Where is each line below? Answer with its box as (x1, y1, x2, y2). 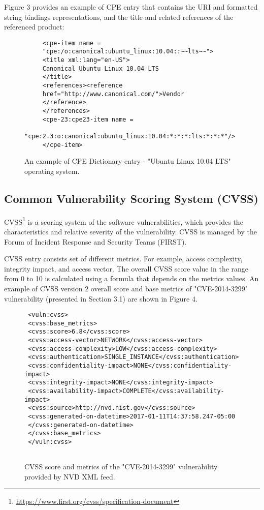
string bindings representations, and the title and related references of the (4, 11, 234, 22)
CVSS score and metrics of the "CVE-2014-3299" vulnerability (24, 461, 218, 472)
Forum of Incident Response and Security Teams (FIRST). (4, 236, 187, 247)
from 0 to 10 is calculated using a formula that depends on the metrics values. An (4, 273, 259, 284)
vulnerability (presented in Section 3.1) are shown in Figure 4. (4, 293, 197, 304)
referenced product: (4, 21, 64, 32)
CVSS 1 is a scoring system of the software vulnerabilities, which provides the (4, 215, 243, 227)
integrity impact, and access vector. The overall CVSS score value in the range (4, 263, 249, 274)
